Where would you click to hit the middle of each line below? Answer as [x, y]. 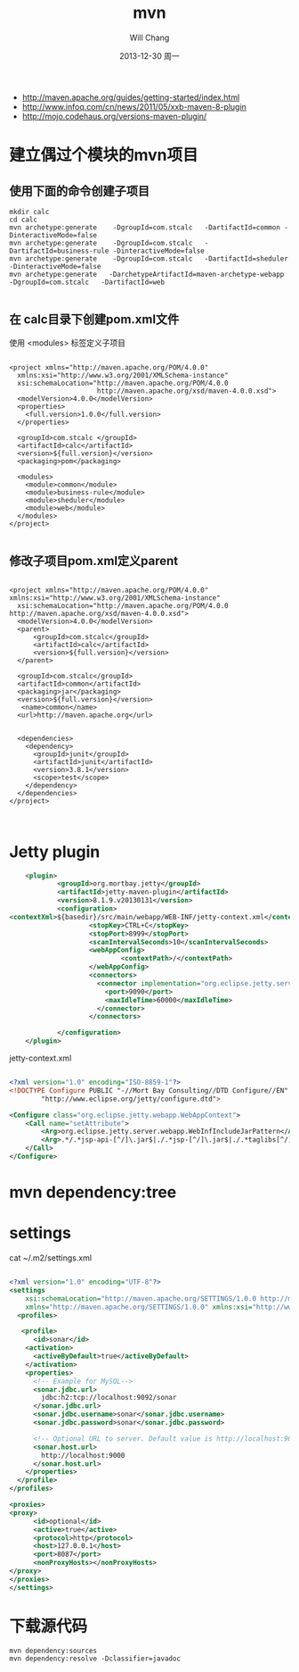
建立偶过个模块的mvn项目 [104, 155]
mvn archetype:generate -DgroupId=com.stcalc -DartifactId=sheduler [149, 258]
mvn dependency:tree [93, 1192]
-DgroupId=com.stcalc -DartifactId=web [87, 282]
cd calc [24, 220]
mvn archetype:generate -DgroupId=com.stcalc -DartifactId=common [145, 227]
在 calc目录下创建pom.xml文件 [94, 320]
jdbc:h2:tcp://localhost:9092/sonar [109, 1398]
